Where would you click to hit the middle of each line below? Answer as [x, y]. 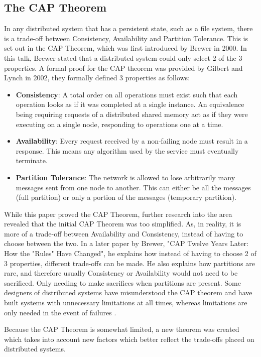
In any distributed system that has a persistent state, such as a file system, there [128, 28]
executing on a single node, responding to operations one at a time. [119, 124]
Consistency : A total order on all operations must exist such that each [127, 94]
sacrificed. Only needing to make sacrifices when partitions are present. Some [122, 282]
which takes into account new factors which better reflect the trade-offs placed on [129, 339]
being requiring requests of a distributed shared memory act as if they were [132, 114]
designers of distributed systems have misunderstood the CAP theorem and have [128, 292]
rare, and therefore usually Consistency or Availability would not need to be [121, 273]
